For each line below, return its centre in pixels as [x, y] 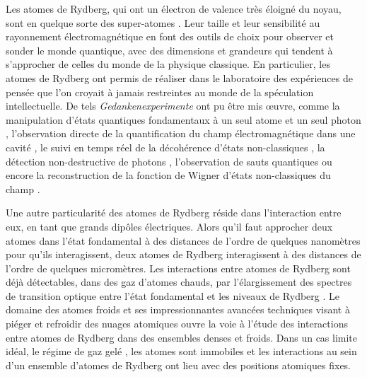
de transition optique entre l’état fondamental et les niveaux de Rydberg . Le [173, 295]
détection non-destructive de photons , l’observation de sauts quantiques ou [169, 161]
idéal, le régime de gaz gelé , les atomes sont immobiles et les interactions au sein [181, 351]
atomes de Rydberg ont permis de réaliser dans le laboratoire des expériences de [179, 77]
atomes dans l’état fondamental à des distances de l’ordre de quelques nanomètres [183, 240]
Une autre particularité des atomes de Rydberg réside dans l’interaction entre [174, 213]
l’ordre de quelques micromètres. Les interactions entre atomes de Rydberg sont [178, 268]
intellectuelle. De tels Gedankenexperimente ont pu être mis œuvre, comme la [173, 106]
